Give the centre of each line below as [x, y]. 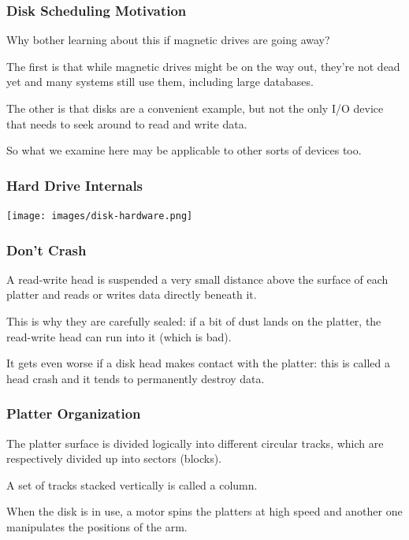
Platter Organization [74, 413]
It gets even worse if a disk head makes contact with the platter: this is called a [198, 363]
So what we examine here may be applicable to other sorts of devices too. [184, 150]
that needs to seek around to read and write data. [127, 123]
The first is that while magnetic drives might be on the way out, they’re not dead [203, 66]
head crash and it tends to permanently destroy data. [136, 378]
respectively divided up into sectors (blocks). [114, 458]
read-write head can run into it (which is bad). [119, 336]
